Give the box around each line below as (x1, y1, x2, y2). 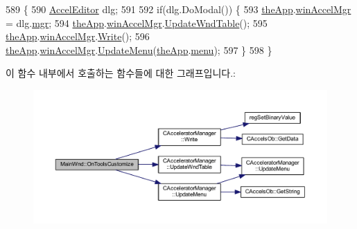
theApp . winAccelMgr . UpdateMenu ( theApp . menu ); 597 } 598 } (6, 42, 272, 57)
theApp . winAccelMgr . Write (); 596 (6, 29, 150, 44)
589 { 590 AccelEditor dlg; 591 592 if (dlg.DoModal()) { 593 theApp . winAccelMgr (6, 2, 351, 16)
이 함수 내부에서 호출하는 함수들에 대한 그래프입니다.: (6, 66, 236, 80)
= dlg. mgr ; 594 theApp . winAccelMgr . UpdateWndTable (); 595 (6, 15, 268, 30)
